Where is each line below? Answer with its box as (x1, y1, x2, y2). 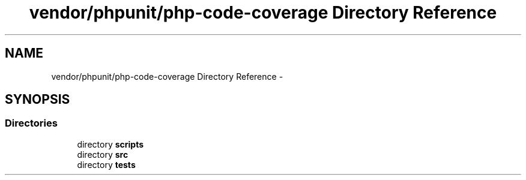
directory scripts (77, 139, 144, 149)
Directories (5, 117, 58, 130)
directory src (77, 149, 128, 160)
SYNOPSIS (5, 92, 70, 107)
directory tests (77, 159, 136, 170)
